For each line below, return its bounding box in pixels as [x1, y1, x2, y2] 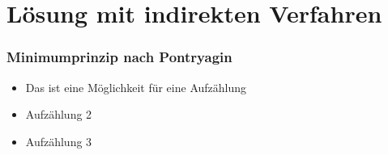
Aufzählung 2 [25, 106, 92, 123]
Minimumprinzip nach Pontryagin [6, 47, 232, 67]
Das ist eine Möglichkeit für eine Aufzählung [25, 78, 247, 95]
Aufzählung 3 [25, 132, 92, 149]
